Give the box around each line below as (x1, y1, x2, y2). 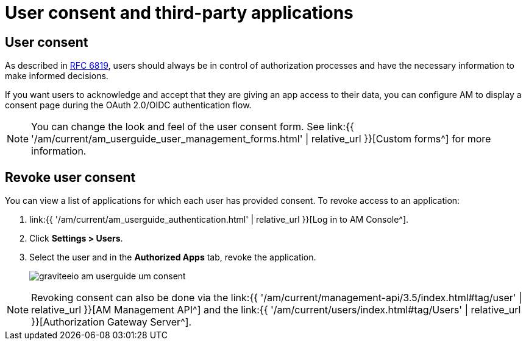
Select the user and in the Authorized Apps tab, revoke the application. (29, 252, 316, 263)
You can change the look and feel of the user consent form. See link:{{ (31, 120, 354, 133)
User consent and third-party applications (5, 2, 354, 23)
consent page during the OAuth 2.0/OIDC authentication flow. (5, 100, 252, 111)
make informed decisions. (5, 71, 108, 82)
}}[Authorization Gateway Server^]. (31, 316, 192, 329)
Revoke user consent (5, 169, 136, 185)
